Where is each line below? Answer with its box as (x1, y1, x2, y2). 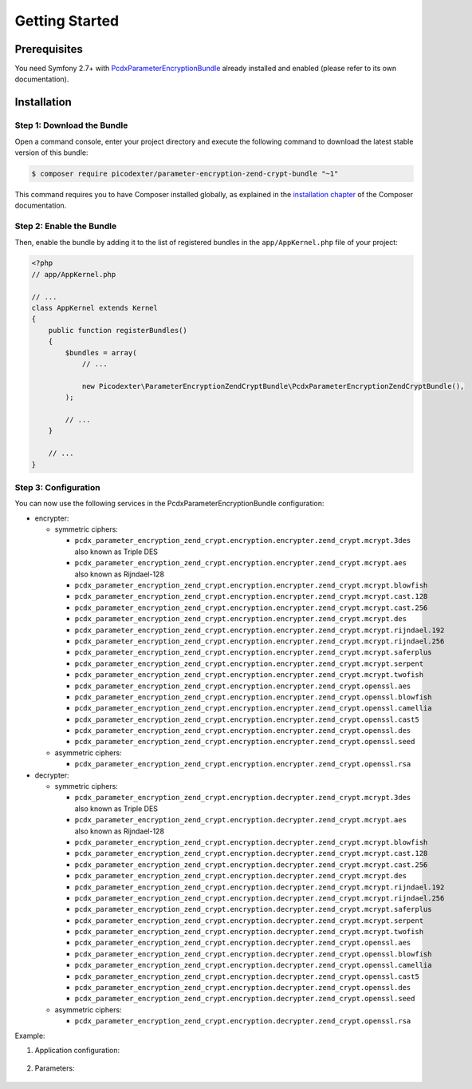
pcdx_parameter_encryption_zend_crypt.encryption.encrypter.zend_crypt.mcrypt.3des (74, 536, 411, 545)
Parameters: (34, 1063, 75, 1073)
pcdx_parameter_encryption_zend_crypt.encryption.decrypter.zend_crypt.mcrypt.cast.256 (74, 860, 428, 869)
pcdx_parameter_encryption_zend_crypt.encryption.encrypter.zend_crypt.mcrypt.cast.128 (74, 592, 428, 601)
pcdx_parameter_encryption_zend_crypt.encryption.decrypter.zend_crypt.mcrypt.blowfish (74, 838, 428, 846)
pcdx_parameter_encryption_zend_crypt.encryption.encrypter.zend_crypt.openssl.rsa (74, 759, 411, 769)
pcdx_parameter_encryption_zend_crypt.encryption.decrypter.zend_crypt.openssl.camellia (74, 960, 432, 970)
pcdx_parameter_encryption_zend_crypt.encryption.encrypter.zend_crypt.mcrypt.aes (74, 559, 407, 568)
